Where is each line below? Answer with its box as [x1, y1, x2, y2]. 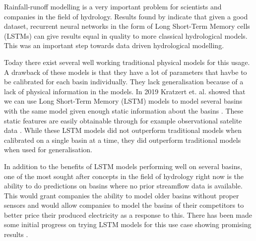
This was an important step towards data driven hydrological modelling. [4, 40, 224, 51]
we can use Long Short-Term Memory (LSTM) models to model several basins [4, 96, 243, 106]
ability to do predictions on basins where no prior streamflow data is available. [4, 181, 243, 191]
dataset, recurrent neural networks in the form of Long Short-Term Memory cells [4, 21, 250, 31]
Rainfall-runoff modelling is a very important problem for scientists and [4, 1, 222, 11]
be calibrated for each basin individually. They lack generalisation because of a [4, 76, 244, 87]
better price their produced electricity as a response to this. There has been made [4, 209, 252, 220]
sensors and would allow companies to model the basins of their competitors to [4, 200, 244, 210]
